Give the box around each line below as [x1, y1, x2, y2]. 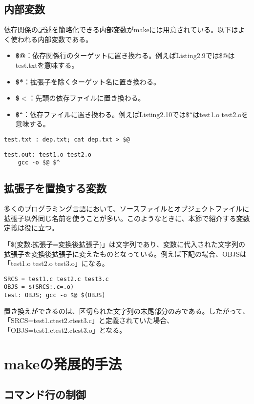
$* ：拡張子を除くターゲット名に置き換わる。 [15, 76, 160, 86]
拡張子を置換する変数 [4, 181, 106, 196]
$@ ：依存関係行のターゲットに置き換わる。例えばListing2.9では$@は [15, 50, 235, 61]
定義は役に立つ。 [4, 222, 59, 233]
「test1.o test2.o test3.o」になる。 [4, 258, 109, 268]
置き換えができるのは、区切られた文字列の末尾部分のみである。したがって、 [4, 305, 250, 316]
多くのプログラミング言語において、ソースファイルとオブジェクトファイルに [4, 203, 250, 214]
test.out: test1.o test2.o [4, 151, 91, 158]
